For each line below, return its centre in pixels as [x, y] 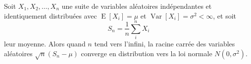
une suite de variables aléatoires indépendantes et [137, 6]
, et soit [225, 15]
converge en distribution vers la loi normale [147, 53]
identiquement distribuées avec [50, 15]
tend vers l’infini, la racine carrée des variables [165, 44]
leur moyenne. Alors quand [45, 44]
